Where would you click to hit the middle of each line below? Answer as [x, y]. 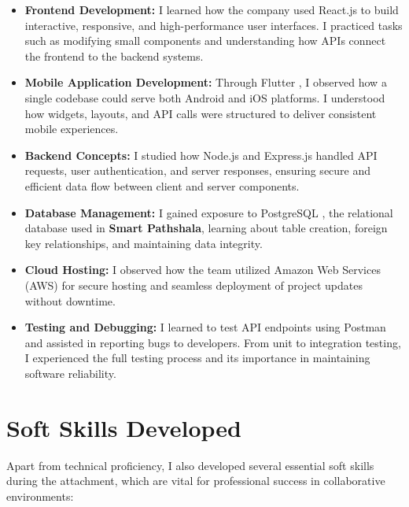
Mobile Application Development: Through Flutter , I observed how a [206, 82]
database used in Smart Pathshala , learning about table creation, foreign [206, 228]
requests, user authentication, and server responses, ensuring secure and [198, 170]
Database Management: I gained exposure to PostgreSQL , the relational [209, 212]
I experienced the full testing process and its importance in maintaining [197, 358]
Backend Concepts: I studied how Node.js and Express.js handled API [201, 155]
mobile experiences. [72, 129]
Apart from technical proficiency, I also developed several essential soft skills [190, 465]
